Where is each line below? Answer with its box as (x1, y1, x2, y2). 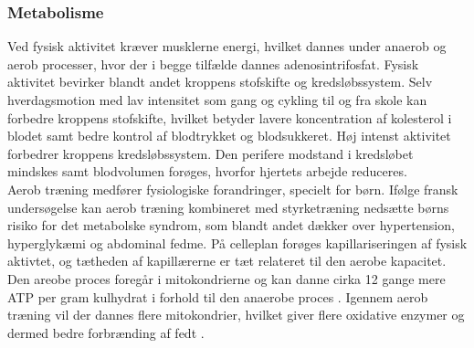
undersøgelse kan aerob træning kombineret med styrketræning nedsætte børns (7, 197, 449, 216)
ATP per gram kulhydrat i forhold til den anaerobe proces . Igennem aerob (7, 287, 428, 306)
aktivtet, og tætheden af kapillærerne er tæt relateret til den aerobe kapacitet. (7, 251, 447, 270)
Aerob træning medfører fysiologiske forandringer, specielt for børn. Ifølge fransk (7, 179, 458, 198)
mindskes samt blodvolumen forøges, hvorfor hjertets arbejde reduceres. (7, 162, 407, 181)
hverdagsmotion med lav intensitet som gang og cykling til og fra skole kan (7, 90, 427, 109)
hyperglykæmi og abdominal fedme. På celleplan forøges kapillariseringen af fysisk (7, 233, 468, 252)
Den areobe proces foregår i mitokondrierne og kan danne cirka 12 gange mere (7, 269, 446, 288)
